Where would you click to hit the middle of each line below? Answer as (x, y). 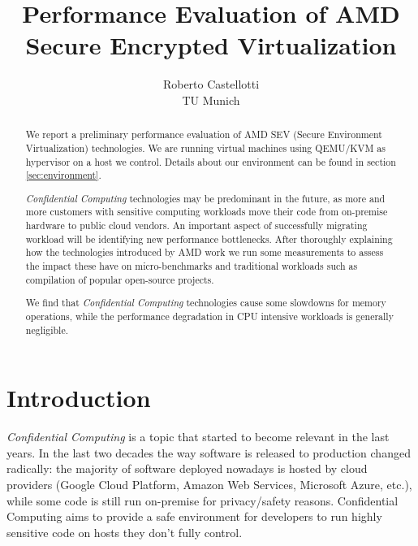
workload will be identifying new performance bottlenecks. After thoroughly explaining (209, 238)
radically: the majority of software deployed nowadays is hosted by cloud (187, 468)
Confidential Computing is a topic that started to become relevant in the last (198, 437)
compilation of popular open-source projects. (120, 279)
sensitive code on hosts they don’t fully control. (125, 532)
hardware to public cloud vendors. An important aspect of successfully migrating (196, 225)
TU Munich (211, 100)
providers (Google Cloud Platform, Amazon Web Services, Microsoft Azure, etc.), (209, 484)
